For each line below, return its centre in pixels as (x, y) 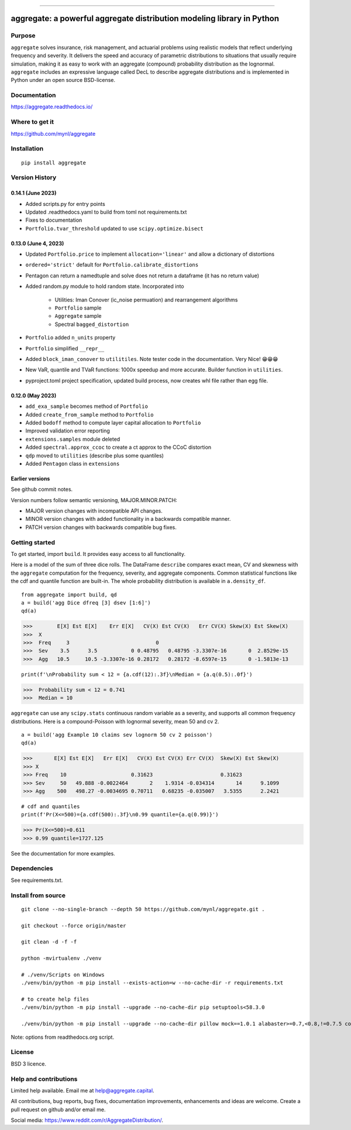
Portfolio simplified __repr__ (65, 348)
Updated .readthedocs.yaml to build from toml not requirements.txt (106, 212)
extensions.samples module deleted (73, 439)
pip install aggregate (54, 163)
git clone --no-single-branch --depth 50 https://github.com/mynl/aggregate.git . (143, 909)
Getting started (33, 542)
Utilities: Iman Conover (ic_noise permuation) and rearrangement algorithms (146, 300)
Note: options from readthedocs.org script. (62, 1037)
